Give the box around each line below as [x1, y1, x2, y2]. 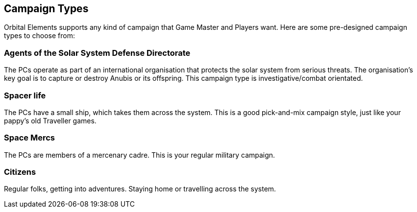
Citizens [4, 167, 36, 177]
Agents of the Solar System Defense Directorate [4, 47, 191, 58]
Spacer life [4, 90, 46, 100]
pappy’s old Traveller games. [4, 116, 97, 125]
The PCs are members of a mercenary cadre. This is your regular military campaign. [4, 150, 275, 159]
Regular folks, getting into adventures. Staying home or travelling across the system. [4, 185, 276, 193]
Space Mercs [4, 133, 55, 143]
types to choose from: [4, 31, 75, 40]
